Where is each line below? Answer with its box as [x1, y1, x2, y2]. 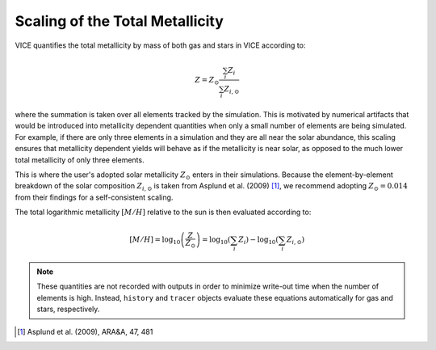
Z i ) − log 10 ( [238, 235, 279, 247]
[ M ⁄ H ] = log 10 [129, 235, 181, 247]
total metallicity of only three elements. [15, 154, 145, 165]
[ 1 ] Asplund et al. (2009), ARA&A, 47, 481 [17, 327, 153, 336]
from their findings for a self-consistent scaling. [15, 192, 174, 202]
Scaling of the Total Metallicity [15, 12, 224, 30]
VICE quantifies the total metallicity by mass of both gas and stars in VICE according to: [15, 40, 306, 50]
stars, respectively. [36, 304, 100, 314]
